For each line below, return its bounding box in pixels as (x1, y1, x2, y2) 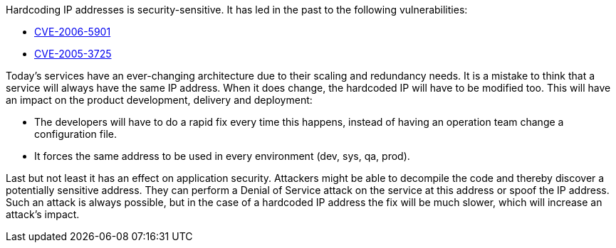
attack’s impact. (6, 208, 80, 220)
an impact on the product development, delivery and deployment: (6, 94, 313, 106)
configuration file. (34, 128, 117, 140)
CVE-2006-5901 (34, 26, 111, 38)
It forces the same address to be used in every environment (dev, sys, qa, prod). (34, 150, 410, 162)
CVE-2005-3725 (34, 48, 112, 60)
